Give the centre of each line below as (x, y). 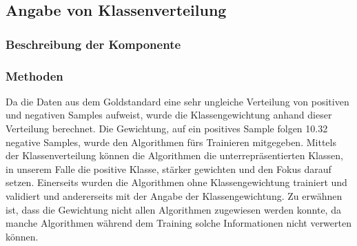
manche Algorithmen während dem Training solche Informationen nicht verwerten (178, 223)
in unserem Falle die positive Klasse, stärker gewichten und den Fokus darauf (169, 168)
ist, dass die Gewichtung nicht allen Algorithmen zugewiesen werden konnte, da (173, 209)
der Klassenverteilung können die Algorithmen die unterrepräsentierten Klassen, (174, 155)
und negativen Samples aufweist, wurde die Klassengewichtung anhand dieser (169, 115)
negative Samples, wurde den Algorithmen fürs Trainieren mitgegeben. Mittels (171, 142)
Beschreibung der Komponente (93, 44)
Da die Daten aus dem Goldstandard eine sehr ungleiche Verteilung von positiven (177, 101)
